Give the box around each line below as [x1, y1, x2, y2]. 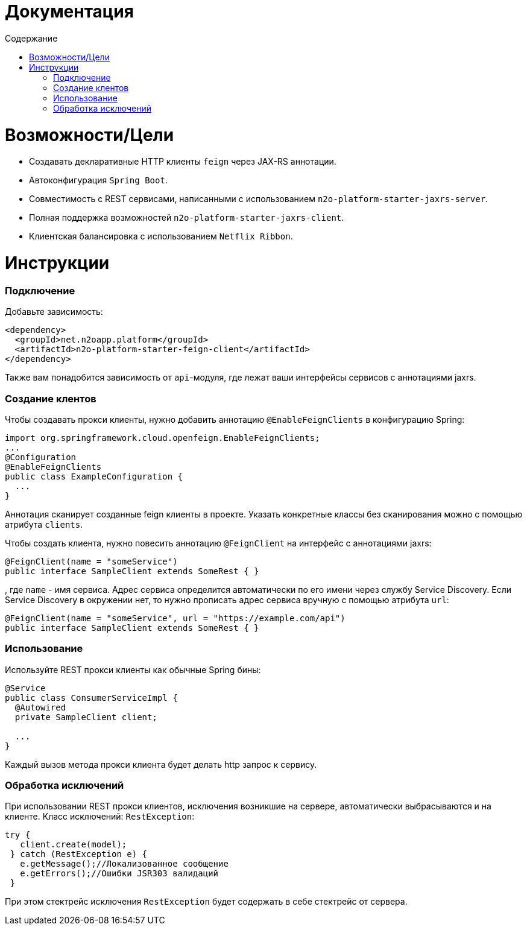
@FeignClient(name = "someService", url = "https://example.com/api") [5, 613, 346, 623]
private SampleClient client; [14, 712, 157, 722]
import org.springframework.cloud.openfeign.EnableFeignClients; [5, 432, 320, 443]
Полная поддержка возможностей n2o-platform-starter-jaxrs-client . [29, 212, 344, 223]
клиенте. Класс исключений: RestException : [5, 811, 195, 822]
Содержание [5, 33, 58, 43]
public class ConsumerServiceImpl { [5, 692, 178, 703]
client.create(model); [20, 840, 127, 850]
